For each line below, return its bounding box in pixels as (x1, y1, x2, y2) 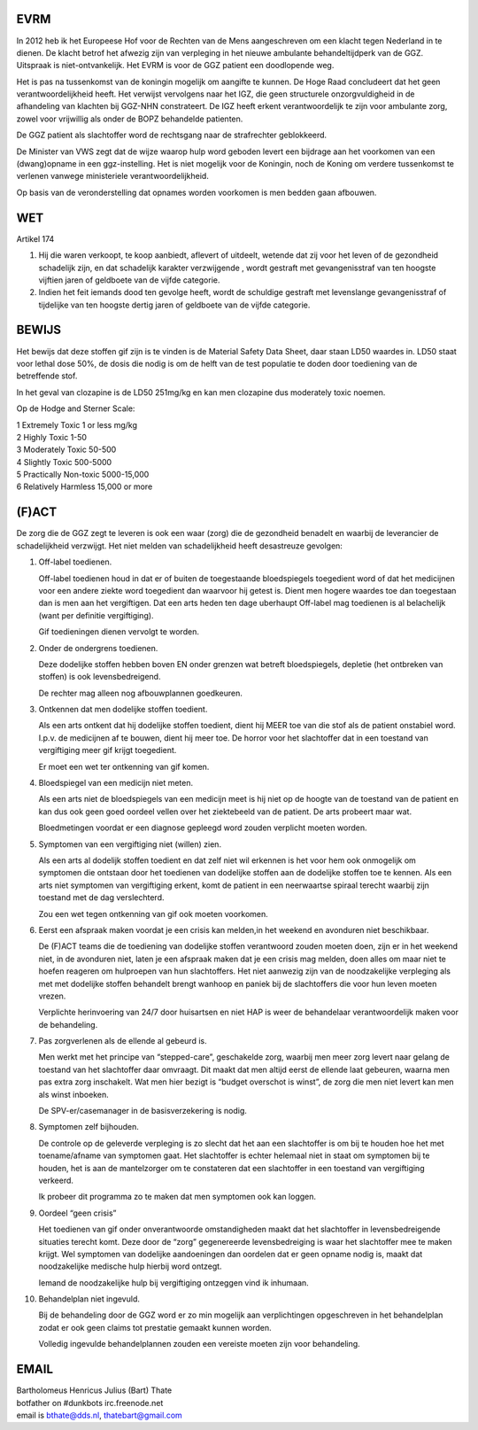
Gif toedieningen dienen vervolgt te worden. (38, 626, 199, 637)
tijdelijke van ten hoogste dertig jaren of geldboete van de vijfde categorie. (38, 299, 311, 310)
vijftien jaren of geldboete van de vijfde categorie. (38, 275, 220, 285)
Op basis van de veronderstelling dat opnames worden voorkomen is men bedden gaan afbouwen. (16, 187, 377, 198)
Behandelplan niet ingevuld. (38, 1294, 141, 1304)
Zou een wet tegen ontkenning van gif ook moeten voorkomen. (38, 908, 269, 919)
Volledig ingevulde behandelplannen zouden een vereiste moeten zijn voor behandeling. (38, 1339, 360, 1349)
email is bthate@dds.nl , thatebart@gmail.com (16, 1410, 183, 1420)
